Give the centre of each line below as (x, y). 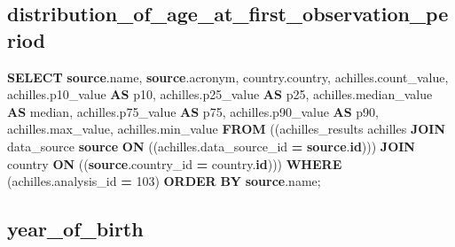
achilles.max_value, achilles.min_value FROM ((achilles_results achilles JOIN (226, 129)
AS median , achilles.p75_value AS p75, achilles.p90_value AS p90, (193, 111)
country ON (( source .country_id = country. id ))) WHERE (175, 163)
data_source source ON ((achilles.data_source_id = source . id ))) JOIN (211, 146)
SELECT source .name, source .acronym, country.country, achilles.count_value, (228, 77)
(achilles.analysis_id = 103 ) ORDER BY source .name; (164, 181)
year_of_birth (75, 229)
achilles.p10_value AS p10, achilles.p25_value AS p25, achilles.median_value (220, 94)
